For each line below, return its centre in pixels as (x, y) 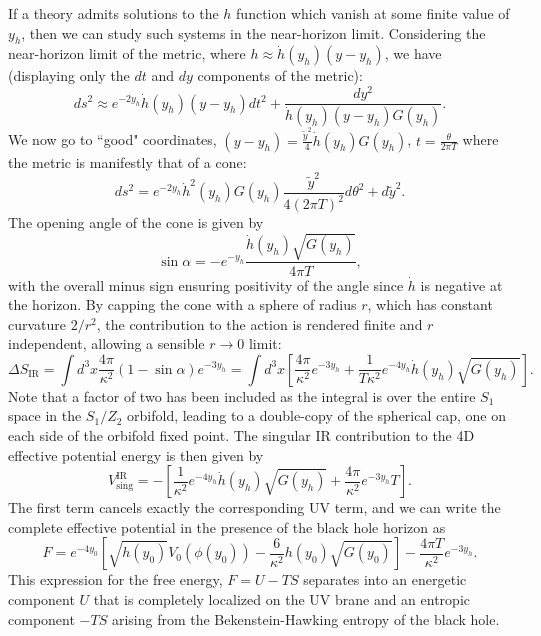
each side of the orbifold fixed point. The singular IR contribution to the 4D (241, 435)
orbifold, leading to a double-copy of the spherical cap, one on (317, 415)
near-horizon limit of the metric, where (127, 53)
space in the (45, 415)
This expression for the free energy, (115, 579)
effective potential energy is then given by (136, 454)
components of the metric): (280, 75)
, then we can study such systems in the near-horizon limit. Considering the (253, 32)
